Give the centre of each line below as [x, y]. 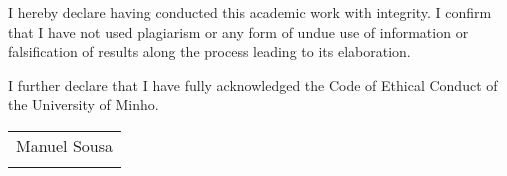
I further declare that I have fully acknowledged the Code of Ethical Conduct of [253, 84]
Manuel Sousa [64, 145]
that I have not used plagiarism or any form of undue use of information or [238, 31]
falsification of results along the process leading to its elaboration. [209, 51]
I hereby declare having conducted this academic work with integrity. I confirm [250, 12]
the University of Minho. [83, 104]
